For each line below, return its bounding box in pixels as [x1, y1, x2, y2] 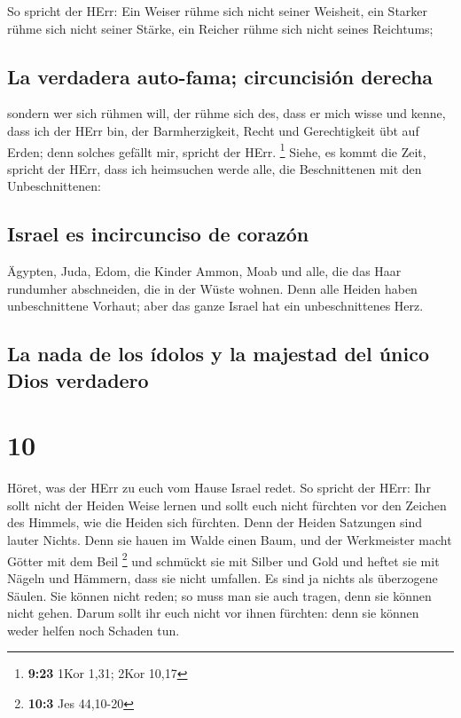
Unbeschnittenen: [7, 177, 101, 195]
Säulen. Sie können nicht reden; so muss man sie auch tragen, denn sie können [7, 586, 432, 604]
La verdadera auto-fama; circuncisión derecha [7, 62, 434, 90]
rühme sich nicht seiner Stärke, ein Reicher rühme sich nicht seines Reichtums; [7, 19, 434, 37]
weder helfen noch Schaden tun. [7, 620, 180, 639]
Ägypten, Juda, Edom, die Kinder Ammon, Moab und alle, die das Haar [7, 262, 402, 280]
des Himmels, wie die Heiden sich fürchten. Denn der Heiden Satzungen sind [7, 513, 423, 532]
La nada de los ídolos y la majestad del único [7, 340, 430, 367]
